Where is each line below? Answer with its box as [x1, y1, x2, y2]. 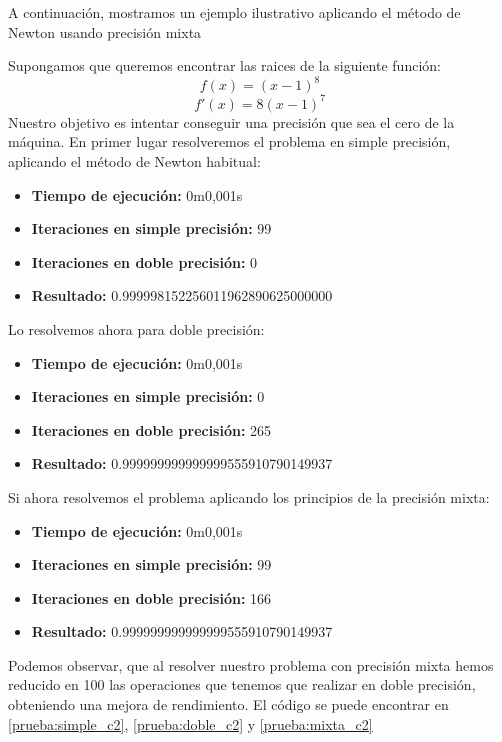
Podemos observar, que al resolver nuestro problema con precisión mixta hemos [8, 654, 494, 675]
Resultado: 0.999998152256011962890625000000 [31, 285, 333, 306]
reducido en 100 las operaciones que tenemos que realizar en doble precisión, [8, 674, 476, 695]
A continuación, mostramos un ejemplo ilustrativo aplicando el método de [8, 2, 461, 22]
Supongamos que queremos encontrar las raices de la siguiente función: [8, 55, 441, 76]
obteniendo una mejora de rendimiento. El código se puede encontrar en [8, 694, 449, 715]
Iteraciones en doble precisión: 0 [31, 251, 258, 272]
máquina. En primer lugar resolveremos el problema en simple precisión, [8, 131, 451, 152]
